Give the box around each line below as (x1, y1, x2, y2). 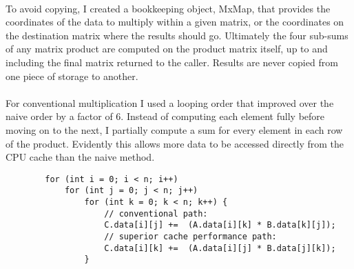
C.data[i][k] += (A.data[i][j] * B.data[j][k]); (104, 243, 336, 253)
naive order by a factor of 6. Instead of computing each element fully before (6, 109, 325, 123)
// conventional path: (104, 208, 208, 219)
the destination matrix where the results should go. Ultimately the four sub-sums (6, 28, 348, 42)
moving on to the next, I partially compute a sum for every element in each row (6, 122, 343, 137)
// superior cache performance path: (104, 232, 277, 241)
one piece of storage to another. (6, 68, 138, 83)
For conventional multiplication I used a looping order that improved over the (6, 95, 334, 110)
